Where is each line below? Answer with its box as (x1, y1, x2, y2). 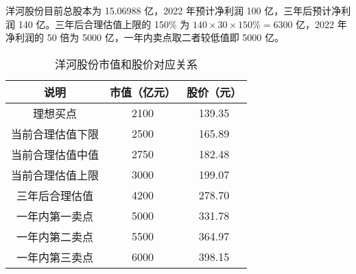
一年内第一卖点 (16, 208, 94, 224)
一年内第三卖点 (16, 249, 94, 265)
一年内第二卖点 (16, 228, 94, 245)
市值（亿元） (110, 84, 176, 100)
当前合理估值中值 (11, 146, 99, 162)
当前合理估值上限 (11, 166, 99, 183)
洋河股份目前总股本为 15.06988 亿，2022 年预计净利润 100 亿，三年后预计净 (5, 3, 342, 17)
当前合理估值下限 (11, 125, 99, 142)
